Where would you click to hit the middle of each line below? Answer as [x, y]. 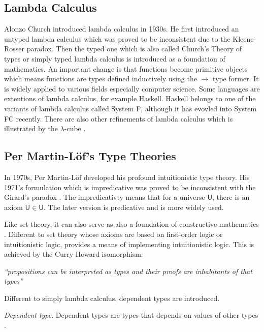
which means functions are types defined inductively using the [101, 79]
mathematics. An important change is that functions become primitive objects [126, 68]
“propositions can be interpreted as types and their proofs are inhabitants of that [128, 271]
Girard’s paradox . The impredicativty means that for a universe [105, 197]
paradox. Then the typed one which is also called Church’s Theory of [134, 49]
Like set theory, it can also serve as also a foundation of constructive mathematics [131, 224]
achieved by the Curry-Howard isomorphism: [74, 254]
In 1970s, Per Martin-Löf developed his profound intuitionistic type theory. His [127, 177]
